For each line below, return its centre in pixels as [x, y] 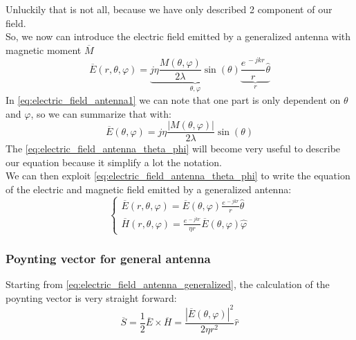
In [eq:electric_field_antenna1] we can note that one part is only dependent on [173, 99]
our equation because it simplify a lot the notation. [114, 162]
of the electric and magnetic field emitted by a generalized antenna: [149, 189]
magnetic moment [44, 50]
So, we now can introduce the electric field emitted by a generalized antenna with [178, 36]
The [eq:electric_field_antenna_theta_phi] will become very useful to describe [173, 149]
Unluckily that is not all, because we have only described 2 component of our [169, 9]
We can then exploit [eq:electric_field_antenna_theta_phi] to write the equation [178, 176]
